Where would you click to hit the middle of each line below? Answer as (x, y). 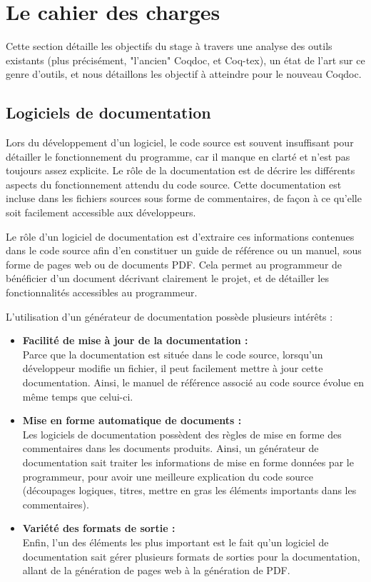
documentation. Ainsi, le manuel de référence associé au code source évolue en (193, 382)
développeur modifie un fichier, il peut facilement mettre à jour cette (173, 368)
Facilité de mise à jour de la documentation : (135, 340)
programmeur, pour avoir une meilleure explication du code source (168, 476)
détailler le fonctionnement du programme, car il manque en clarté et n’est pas (178, 156)
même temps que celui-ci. (78, 396)
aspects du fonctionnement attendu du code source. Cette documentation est (174, 184)
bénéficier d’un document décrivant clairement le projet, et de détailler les (167, 278)
